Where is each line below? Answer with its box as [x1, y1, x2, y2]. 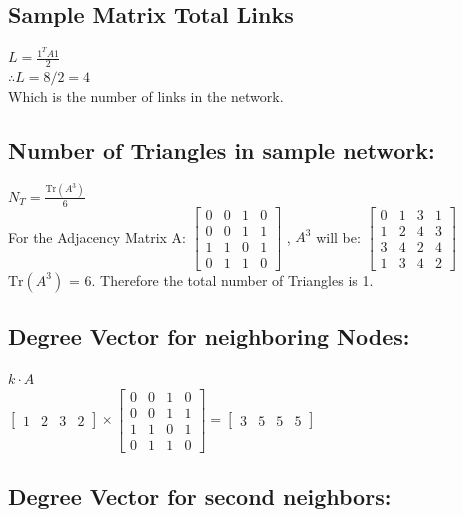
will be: [316, 226, 361, 247]
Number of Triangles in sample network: [8, 134, 435, 165]
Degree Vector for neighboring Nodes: [8, 321, 410, 352]
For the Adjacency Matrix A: [8, 226, 187, 247]
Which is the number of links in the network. [8, 85, 284, 106]
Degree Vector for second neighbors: [8, 481, 392, 512]
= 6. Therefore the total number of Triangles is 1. [68, 269, 374, 290]
